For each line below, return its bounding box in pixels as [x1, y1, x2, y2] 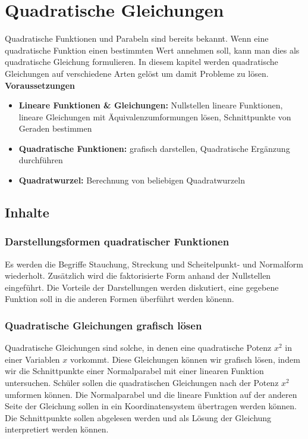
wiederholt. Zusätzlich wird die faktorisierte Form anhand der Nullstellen [5, 269, 271, 282]
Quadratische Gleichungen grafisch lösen [5, 317, 202, 332]
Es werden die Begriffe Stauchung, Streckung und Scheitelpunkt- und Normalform [5, 257, 303, 270]
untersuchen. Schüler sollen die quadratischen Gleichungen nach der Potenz [5, 376, 279, 389]
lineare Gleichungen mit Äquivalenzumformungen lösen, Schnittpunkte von [18, 110, 291, 123]
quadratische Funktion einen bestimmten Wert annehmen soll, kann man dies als [5, 43, 300, 56]
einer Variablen [5, 353, 60, 365]
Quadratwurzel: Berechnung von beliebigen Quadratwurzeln [18, 174, 245, 186]
